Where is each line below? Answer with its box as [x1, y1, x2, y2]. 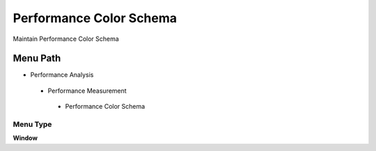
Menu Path [13, 53, 61, 64]
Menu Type [13, 120, 52, 129]
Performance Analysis [30, 71, 94, 79]
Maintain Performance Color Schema [13, 35, 120, 43]
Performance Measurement [47, 87, 127, 95]
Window [13, 134, 38, 142]
